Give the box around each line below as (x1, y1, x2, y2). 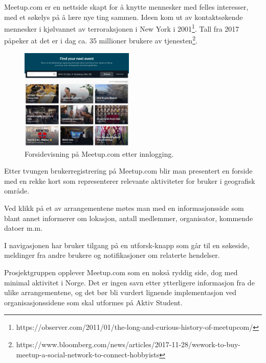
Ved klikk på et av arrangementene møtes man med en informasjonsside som (4, 203, 244, 213)
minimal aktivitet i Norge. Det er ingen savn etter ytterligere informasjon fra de (4, 277, 255, 287)
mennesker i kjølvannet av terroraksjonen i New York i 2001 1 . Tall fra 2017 (4, 22, 239, 34)
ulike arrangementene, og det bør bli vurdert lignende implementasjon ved (4, 287, 237, 298)
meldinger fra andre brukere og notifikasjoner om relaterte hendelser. (4, 250, 220, 260)
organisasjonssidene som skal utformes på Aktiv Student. (4, 297, 183, 307)
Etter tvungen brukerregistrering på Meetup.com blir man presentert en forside (4, 165, 253, 176)
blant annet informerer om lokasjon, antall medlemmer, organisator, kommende (4, 212, 253, 223)
